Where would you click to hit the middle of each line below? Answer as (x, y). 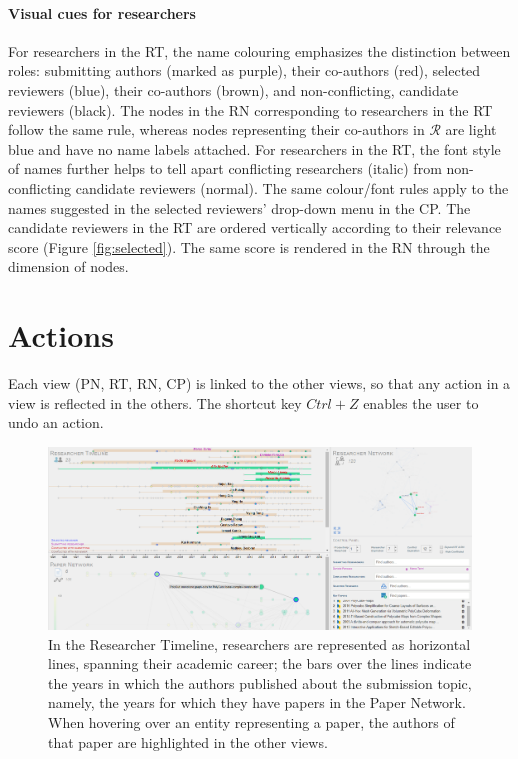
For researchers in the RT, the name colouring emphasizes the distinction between (259, 50)
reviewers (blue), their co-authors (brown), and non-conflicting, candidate (233, 89)
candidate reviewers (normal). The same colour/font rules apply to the (292, 187)
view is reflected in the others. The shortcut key (155, 402)
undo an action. (56, 422)
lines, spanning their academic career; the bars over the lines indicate (260, 663)
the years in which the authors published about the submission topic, (260, 682)
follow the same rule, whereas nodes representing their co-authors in (216, 129)
